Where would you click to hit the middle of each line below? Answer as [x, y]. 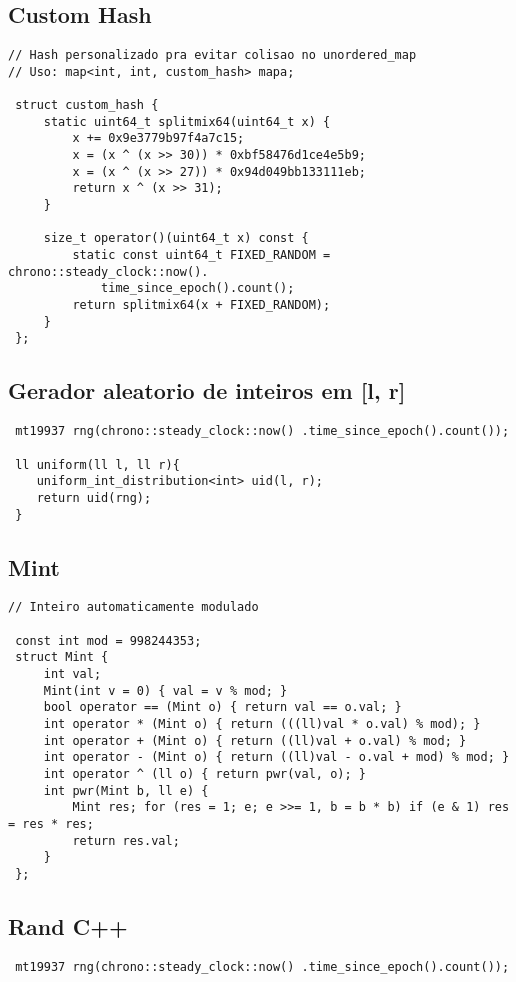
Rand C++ [68, 925]
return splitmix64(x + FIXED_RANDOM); [201, 305]
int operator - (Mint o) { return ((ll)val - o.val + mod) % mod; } [276, 757]
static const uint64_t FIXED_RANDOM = [201, 255]
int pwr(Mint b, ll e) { [126, 790]
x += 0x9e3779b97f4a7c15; [158, 138]
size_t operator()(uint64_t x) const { [176, 238]
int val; [72, 673]
